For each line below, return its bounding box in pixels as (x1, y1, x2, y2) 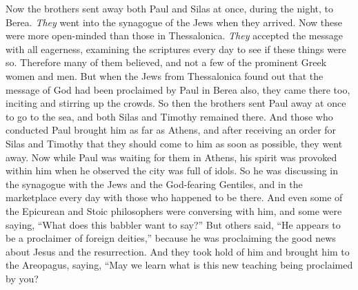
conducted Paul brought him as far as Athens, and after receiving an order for (6, 123, 337, 137)
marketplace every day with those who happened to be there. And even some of (6, 190, 343, 205)
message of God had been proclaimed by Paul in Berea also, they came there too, (6, 82, 350, 96)
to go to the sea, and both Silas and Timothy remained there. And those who (6, 109, 333, 123)
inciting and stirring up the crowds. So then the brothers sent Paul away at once (6, 96, 346, 110)
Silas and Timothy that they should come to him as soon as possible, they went (6, 136, 343, 150)
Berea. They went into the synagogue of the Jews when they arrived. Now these (6, 14, 343, 29)
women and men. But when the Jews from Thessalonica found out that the (6, 68, 324, 83)
